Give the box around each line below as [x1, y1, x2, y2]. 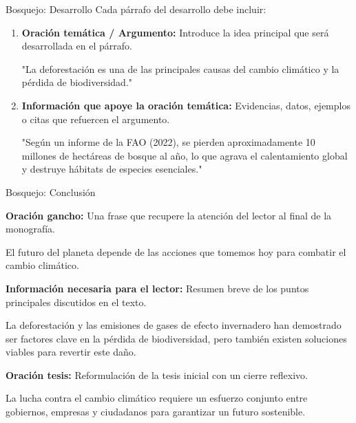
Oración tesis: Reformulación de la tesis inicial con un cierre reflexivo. [6, 367, 308, 382]
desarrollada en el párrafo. [21, 39, 132, 53]
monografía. [6, 221, 56, 236]
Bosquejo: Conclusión [6, 184, 96, 199]
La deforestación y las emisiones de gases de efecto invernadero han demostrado [6, 318, 342, 332]
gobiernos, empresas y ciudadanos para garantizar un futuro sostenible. [6, 404, 306, 419]
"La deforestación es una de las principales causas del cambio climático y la [21, 61, 339, 76]
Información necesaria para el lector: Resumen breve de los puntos [6, 281, 309, 295]
